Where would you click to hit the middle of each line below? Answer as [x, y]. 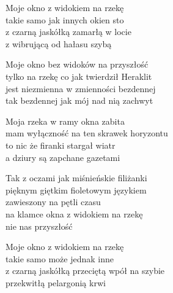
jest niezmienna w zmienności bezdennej [81, 88]
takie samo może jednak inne [60, 258]
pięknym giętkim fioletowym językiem [76, 189]
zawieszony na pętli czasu [53, 202]
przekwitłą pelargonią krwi [56, 282]
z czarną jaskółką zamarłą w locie [68, 32]
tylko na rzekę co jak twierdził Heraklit [79, 76]
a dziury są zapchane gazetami [63, 157]
